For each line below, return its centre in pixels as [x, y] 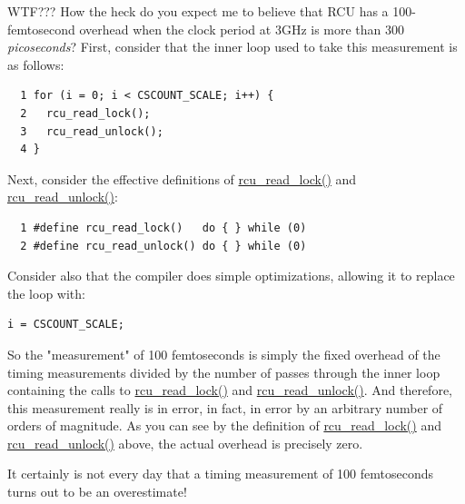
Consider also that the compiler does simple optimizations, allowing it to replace [231, 276]
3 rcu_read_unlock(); [92, 131]
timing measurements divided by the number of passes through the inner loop [224, 372]
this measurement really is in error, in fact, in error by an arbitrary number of [225, 407]
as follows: [36, 64]
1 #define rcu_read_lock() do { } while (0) [163, 227]
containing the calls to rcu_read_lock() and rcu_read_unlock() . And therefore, [230, 390]
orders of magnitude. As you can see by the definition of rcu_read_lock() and [224, 425]
